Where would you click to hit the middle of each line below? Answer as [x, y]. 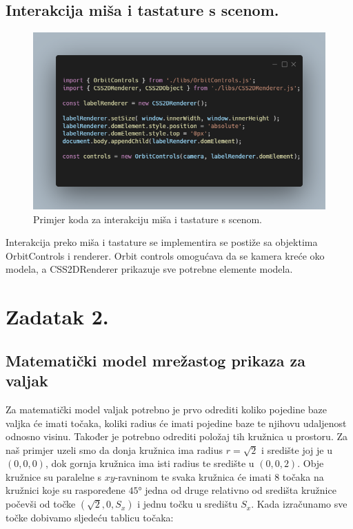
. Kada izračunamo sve [299, 504]
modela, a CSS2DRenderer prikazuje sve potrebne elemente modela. [149, 269]
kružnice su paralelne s [54, 476]
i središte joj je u [297, 449]
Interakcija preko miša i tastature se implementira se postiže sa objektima [162, 242]
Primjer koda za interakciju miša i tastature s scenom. [148, 219]
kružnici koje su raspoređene [65, 490]
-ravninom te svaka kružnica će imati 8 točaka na [219, 476]
